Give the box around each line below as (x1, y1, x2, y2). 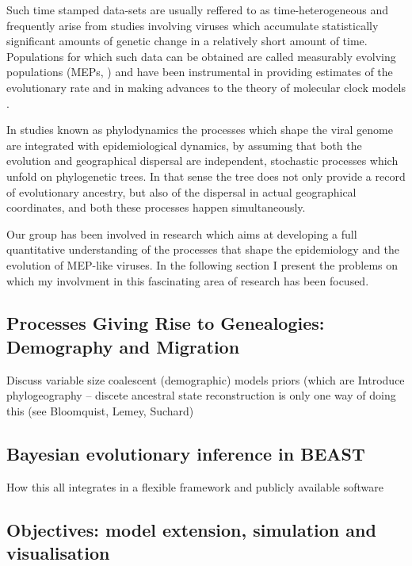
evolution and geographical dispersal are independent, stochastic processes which (6, 152, 399, 169)
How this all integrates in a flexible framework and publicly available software (6, 478, 383, 495)
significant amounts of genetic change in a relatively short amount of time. (6, 33, 368, 49)
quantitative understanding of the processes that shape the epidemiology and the (6, 241, 399, 258)
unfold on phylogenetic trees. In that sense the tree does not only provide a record (6, 167, 406, 184)
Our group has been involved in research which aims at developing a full (6, 225, 357, 242)
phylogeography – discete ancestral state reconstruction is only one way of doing (6, 387, 396, 403)
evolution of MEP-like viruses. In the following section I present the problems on (6, 256, 399, 273)
